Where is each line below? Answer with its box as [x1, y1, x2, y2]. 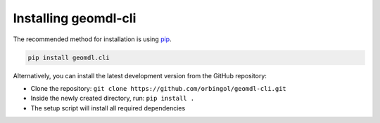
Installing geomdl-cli [13, 10, 137, 26]
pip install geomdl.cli [27, 53, 110, 61]
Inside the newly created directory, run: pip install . [30, 94, 195, 103]
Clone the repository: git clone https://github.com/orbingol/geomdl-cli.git [30, 84, 286, 92]
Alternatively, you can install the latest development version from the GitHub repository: [13, 71, 267, 80]
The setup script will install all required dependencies [30, 103, 186, 112]
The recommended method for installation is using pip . [13, 35, 172, 43]
